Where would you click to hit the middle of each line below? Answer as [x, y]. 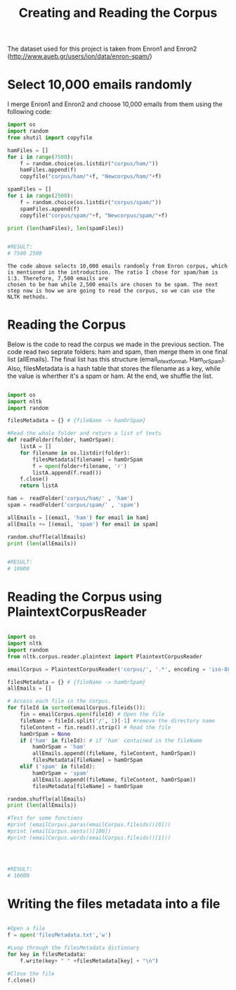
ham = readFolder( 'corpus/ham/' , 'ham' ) [70, 499]
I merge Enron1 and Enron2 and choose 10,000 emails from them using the [115, 104]
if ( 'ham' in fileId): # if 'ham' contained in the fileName [111, 740]
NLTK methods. [28, 297]
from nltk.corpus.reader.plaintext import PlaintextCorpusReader [105, 656]
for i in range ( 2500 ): [40, 196]
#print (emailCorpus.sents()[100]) [59, 832]
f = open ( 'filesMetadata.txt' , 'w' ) [59, 935]
